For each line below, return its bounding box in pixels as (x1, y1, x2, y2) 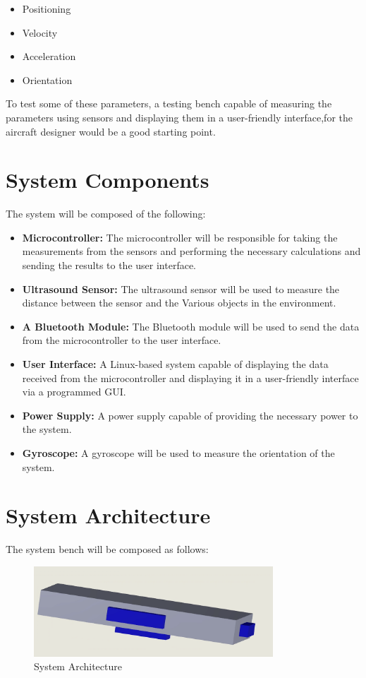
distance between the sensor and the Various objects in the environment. (22, 295, 336, 310)
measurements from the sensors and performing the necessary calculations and (22, 244, 361, 258)
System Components (6, 165, 209, 194)
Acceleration (22, 49, 76, 64)
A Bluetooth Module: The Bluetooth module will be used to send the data (22, 319, 360, 333)
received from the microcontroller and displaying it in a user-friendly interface (22, 370, 359, 385)
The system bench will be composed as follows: (6, 542, 209, 557)
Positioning (22, 1, 71, 16)
